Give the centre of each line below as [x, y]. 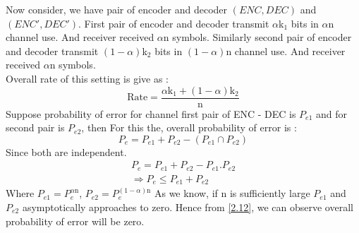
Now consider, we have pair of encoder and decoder [117, 9]
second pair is [35, 127]
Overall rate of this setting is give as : [87, 78]
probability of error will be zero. [75, 221]
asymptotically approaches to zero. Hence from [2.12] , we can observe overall [188, 207]
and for [332, 113]
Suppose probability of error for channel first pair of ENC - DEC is [151, 113]
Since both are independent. [66, 151]
